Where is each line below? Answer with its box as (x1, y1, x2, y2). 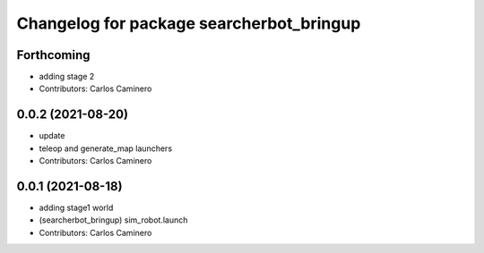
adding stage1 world (39, 202, 114, 214)
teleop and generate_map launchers (39, 143, 173, 154)
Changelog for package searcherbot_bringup (16, 13, 361, 33)
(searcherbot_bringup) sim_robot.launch (39, 215, 188, 225)
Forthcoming (16, 47, 91, 63)
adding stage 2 (39, 72, 95, 82)
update (39, 131, 65, 141)
